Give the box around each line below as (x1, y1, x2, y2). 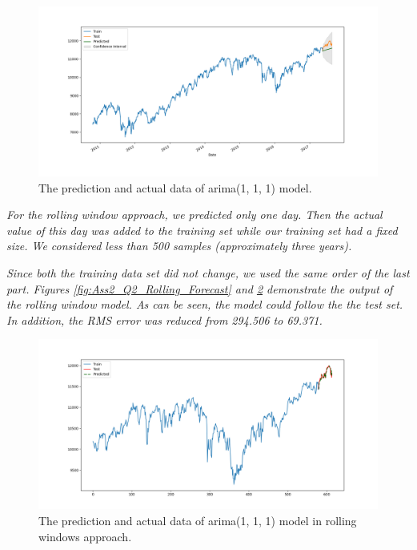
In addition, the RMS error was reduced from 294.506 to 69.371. (6, 311, 323, 328)
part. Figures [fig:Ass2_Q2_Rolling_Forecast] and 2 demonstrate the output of (6, 280, 393, 297)
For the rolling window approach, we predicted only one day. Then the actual (6, 206, 383, 223)
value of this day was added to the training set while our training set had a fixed (6, 221, 398, 238)
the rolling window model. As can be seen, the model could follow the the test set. (6, 296, 403, 313)
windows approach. (38, 528, 132, 544)
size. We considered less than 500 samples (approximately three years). (6, 237, 352, 254)
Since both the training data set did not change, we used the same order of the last (6, 264, 410, 281)
